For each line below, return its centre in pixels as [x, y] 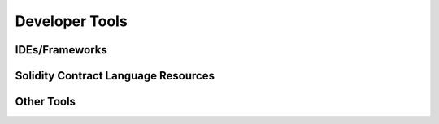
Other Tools [46, 102]
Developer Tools [71, 21]
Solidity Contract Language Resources [115, 76]
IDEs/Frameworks [61, 50]
